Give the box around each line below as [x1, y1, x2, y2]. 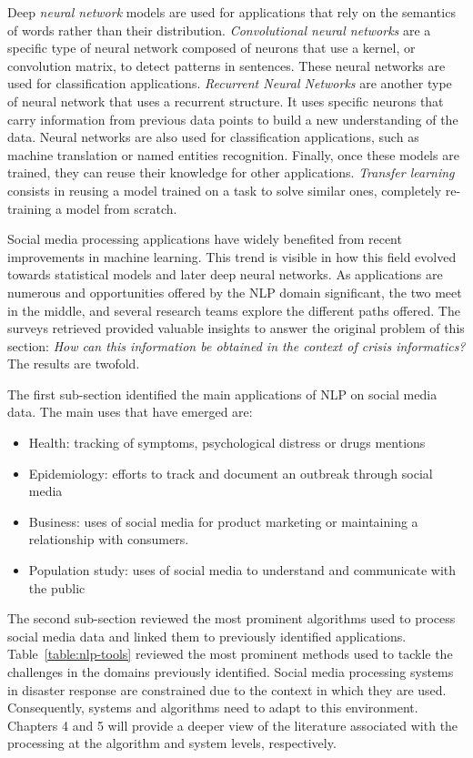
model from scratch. [65, 198, 177, 217]
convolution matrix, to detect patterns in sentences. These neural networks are [7, 56, 446, 75]
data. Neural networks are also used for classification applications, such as [7, 127, 419, 147]
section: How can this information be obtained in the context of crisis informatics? [7, 336, 466, 355]
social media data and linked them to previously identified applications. [7, 626, 407, 645]
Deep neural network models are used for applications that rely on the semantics [7, 3, 456, 21]
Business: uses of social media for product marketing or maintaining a [28, 511, 418, 531]
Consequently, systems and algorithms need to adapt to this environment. [7, 698, 418, 717]
